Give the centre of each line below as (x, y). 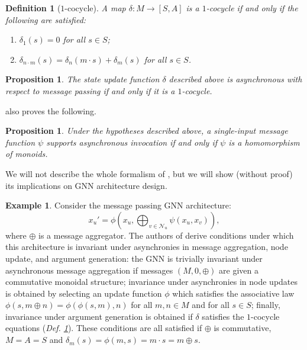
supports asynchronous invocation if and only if (132, 142)
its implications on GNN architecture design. (86, 185)
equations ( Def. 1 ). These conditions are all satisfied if (104, 328)
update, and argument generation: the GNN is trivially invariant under (134, 258)
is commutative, (243, 328)
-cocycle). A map (95, 8)
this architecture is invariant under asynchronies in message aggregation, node (147, 247)
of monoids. (27, 154)
